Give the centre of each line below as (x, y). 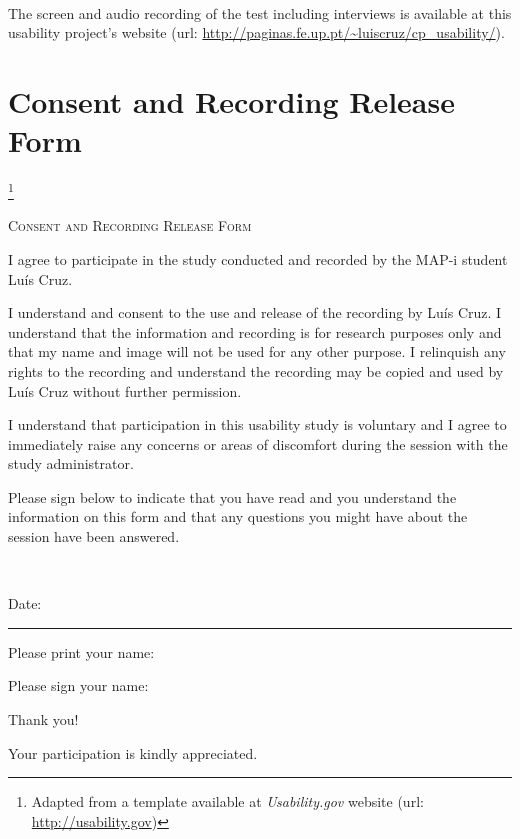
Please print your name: (81, 651)
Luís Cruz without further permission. (125, 390)
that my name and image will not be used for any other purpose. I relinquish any (257, 351)
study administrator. (71, 463)
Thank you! (43, 719)
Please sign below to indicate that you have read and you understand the (232, 496)
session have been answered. (94, 536)
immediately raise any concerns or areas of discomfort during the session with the (258, 443)
